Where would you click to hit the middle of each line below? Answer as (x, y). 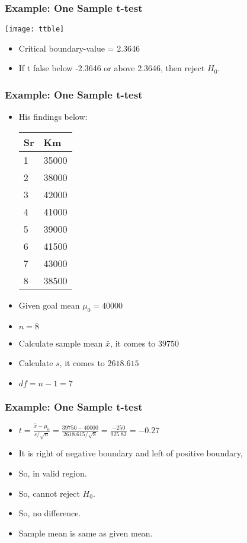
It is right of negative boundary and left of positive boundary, (131, 453)
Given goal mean (49, 305)
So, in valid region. (53, 473)
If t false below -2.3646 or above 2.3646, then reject (112, 68)
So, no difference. (50, 513)
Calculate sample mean (61, 343)
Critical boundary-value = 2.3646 (79, 48)
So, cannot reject (49, 493)
